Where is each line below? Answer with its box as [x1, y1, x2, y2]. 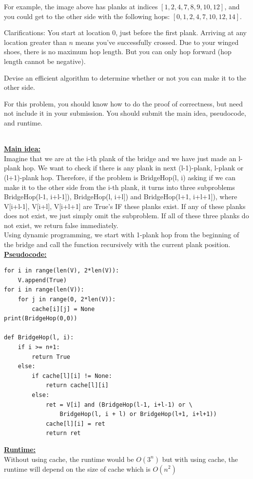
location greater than [4, 37, 67, 47]
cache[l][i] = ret [45, 420, 105, 427]
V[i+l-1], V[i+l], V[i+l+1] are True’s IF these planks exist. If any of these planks [4, 201, 246, 211]
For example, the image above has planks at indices [4, 1, 158, 11]
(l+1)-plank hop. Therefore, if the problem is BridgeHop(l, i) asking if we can [4, 172, 235, 182]
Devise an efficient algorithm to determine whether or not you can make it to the [4, 72, 246, 83]
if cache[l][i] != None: [32, 372, 112, 379]
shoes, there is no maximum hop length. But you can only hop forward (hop [4, 46, 232, 57]
